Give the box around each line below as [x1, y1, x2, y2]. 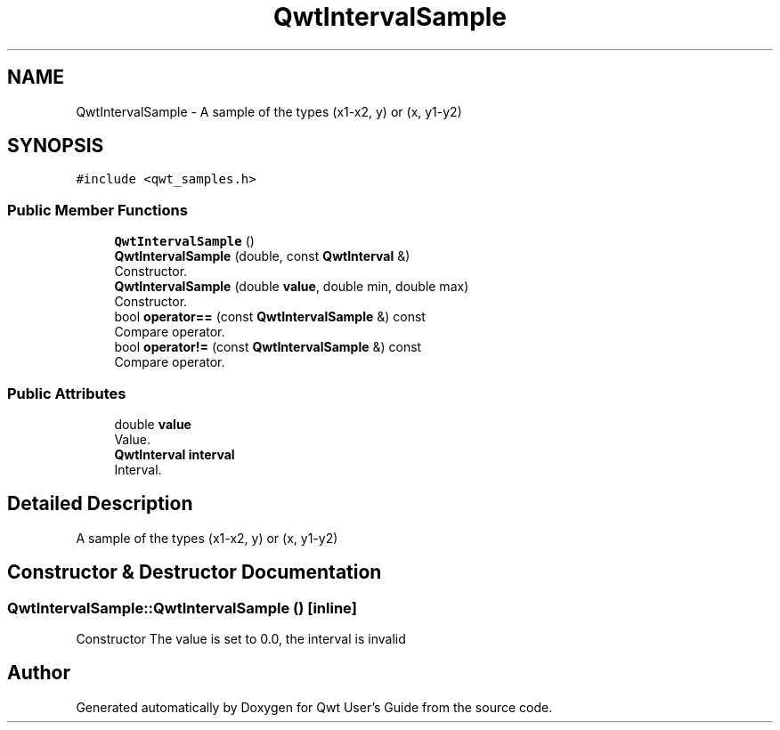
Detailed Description [7, 492, 193, 515]
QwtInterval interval [114, 446, 235, 462]
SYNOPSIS [7, 134, 104, 158]
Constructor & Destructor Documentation [7, 561, 382, 584]
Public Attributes [7, 384, 126, 402]
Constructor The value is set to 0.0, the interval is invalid [76, 631, 406, 646]
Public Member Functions [7, 200, 188, 219]
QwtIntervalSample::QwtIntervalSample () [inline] [7, 598, 357, 617]
